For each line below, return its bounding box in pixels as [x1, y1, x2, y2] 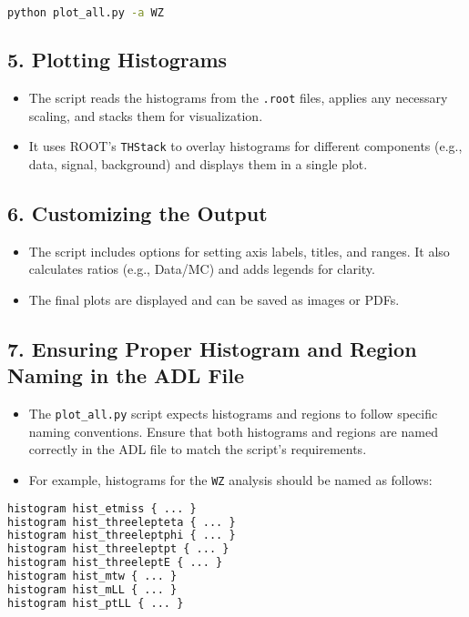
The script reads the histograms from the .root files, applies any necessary [28, 88, 448, 107]
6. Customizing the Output [7, 198, 268, 227]
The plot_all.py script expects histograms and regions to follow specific [28, 404, 438, 423]
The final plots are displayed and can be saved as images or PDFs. [28, 289, 400, 308]
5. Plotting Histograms [7, 46, 228, 74]
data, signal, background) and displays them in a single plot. [28, 154, 368, 173]
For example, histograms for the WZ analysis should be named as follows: [28, 470, 433, 489]
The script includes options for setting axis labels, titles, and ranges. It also [28, 241, 450, 260]
